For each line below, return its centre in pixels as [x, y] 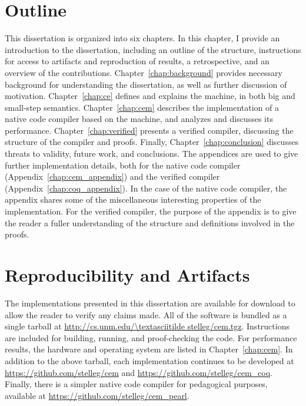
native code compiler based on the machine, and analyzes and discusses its [139, 119]
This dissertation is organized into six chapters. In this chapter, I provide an [142, 38]
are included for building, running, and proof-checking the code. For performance [151, 337]
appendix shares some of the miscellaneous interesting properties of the [133, 199]
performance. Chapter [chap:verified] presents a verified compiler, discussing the [149, 130]
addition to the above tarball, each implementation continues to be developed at [149, 360]
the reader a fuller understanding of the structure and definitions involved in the [150, 222]
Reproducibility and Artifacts [127, 275]
